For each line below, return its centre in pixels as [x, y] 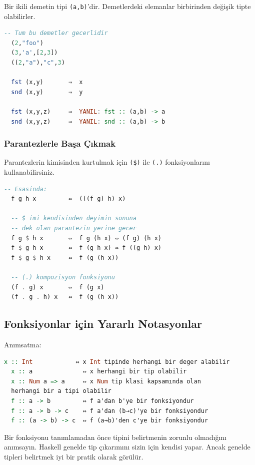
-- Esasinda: [25, 189]
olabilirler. [20, 16]
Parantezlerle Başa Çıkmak [60, 143]
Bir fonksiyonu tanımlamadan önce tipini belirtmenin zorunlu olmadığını [115, 437]
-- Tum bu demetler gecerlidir [56, 33]
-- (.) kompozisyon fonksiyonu [63, 277]
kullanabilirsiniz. [29, 172]
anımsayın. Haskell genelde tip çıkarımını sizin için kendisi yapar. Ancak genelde [127, 447]
